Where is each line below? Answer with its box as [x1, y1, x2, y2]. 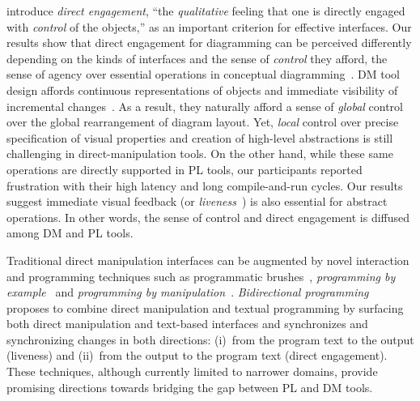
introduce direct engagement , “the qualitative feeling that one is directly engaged [6, 2, 405, 19]
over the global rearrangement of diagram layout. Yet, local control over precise [6, 113, 399, 130]
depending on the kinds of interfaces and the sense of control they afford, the [6, 49, 388, 66]
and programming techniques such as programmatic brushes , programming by [6, 267, 396, 284]
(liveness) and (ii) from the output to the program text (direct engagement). [6, 347, 388, 364]
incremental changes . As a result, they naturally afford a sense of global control [6, 97, 404, 114]
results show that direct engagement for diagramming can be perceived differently [6, 34, 412, 51]
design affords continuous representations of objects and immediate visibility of [6, 81, 398, 98]
